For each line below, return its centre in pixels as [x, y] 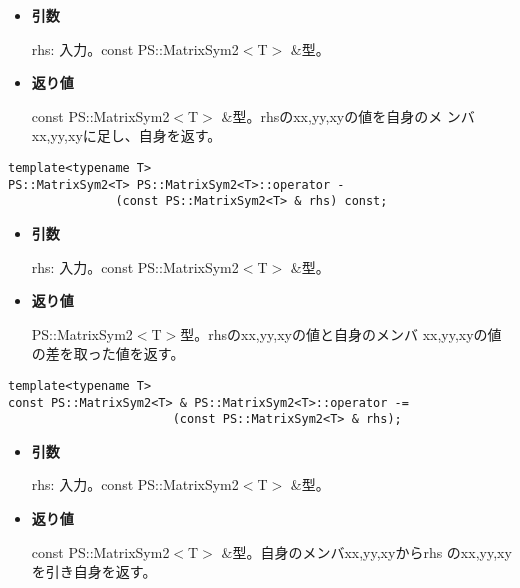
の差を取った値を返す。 [108, 353]
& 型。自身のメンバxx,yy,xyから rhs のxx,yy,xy [366, 551]
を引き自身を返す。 [94, 571]
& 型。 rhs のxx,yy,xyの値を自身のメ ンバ [348, 115]
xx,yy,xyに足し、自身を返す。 [126, 135]
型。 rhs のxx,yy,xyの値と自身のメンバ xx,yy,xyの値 [341, 333]
